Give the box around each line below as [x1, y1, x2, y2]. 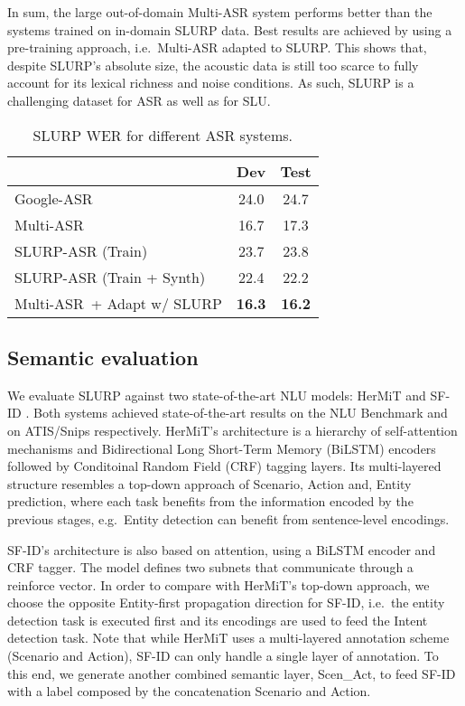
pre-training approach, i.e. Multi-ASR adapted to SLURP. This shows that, [7, 38, 427, 57]
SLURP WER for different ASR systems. [33, 124, 293, 146]
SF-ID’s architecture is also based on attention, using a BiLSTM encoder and [7, 540, 436, 559]
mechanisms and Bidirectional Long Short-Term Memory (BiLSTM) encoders [7, 438, 436, 457]
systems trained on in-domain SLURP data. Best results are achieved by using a [7, 20, 452, 39]
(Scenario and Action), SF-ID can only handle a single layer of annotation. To [7, 646, 439, 665]
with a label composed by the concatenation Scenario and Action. [7, 682, 371, 701]
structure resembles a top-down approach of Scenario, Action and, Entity [7, 474, 412, 493]
